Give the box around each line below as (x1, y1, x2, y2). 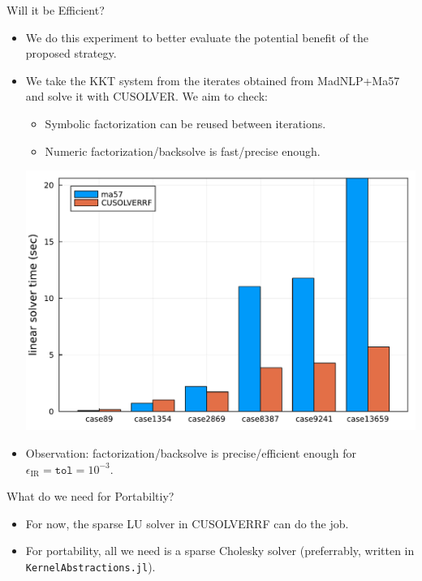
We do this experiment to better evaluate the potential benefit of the (25, 28, 368, 45)
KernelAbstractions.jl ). (25, 558, 156, 575)
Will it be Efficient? (6, 2, 105, 18)
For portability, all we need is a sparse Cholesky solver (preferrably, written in (25, 542, 415, 559)
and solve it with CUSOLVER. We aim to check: (25, 88, 268, 105)
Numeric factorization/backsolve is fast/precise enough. (45, 142, 321, 159)
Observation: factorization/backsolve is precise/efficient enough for (25, 445, 357, 462)
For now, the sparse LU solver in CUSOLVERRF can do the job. (25, 514, 349, 532)
